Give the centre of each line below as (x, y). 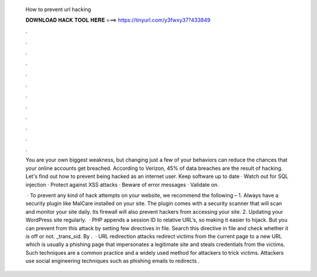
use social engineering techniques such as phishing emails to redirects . (113, 261)
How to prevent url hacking (58, 9)
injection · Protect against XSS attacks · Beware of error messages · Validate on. (122, 184)
